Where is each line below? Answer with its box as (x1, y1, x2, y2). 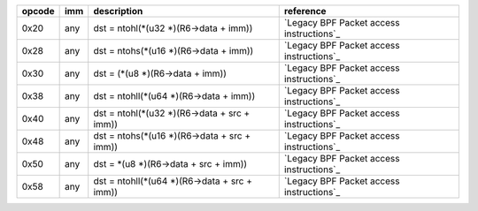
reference (283, 5, 327, 17)
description (93, 5, 143, 17)
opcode (21, 5, 55, 17)
